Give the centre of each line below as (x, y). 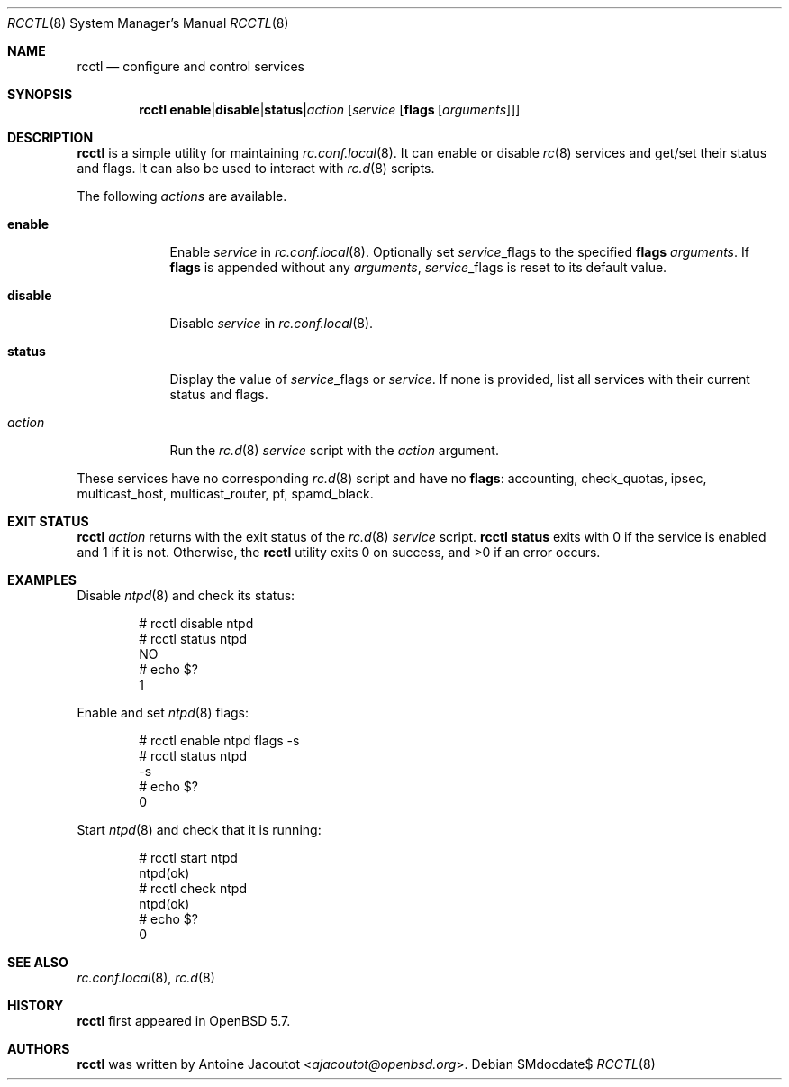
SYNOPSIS (40, 94)
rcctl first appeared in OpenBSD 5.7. (184, 1021)
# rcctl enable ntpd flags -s (219, 740)
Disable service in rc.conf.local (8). (272, 323)
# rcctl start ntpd (188, 858)
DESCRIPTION (50, 137)
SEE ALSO (38, 962)
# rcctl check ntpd (193, 888)
